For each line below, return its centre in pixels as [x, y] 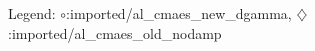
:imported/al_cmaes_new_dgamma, [179, 13]
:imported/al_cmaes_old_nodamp [115, 32]
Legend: [32, 13]
